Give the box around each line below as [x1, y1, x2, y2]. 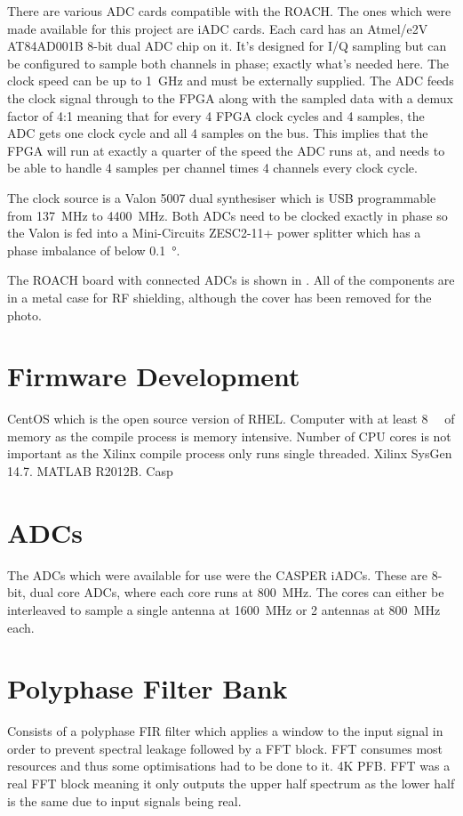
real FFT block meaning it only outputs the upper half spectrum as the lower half [7, 774, 455, 792]
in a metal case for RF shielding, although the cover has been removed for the [7, 287, 432, 306]
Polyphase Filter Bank [7, 670, 288, 707]
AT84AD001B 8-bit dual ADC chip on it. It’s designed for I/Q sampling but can [7, 36, 447, 55]
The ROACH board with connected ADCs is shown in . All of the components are [7, 271, 455, 289]
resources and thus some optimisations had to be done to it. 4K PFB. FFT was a [7, 756, 451, 775]
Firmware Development [7, 358, 300, 394]
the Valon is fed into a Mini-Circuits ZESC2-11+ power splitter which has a [7, 223, 421, 242]
